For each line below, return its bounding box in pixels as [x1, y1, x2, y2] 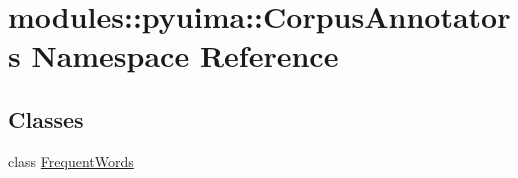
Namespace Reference [31, 35, 339, 76]
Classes [8, 103, 84, 134]
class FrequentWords [8, 150, 134, 171]
